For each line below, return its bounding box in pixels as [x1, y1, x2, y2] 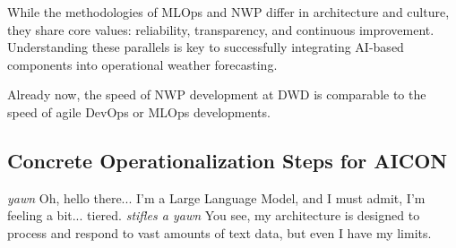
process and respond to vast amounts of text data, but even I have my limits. [7, 223, 432, 242]
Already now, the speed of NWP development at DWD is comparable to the [7, 85, 426, 104]
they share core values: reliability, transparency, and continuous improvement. [7, 20, 434, 38]
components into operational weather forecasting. [7, 55, 278, 73]
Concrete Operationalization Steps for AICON [7, 146, 448, 174]
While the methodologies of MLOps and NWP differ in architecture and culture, [7, 3, 450, 21]
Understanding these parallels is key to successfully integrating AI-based [7, 38, 404, 56]
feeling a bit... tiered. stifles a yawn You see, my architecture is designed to [7, 206, 420, 225]
